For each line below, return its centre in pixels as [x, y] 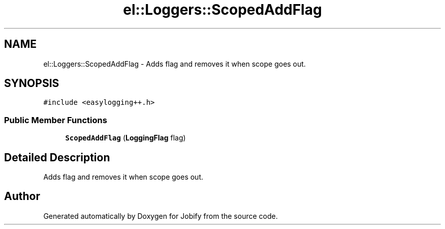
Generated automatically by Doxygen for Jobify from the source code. [161, 216]
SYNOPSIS [32, 83]
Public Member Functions [56, 120]
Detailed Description [57, 157]
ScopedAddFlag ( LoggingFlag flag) [125, 138]
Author [22, 196]
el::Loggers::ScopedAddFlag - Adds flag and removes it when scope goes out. [174, 64]
